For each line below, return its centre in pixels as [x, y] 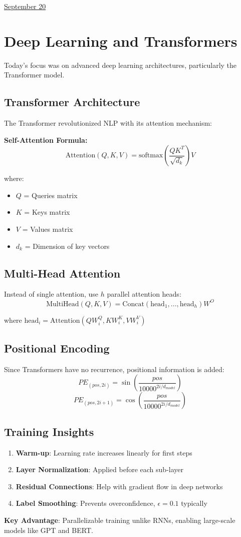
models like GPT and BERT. [49, 530]
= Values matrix [48, 229]
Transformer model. [34, 75]
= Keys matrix [47, 212]
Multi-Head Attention [62, 273]
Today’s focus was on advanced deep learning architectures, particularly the [120, 65]
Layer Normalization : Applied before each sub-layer [99, 469]
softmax [151, 156]
